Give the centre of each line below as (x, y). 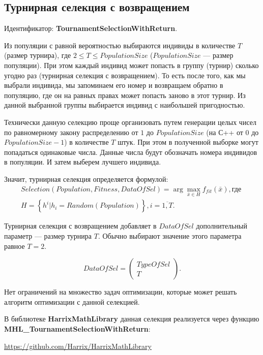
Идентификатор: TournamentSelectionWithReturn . (91, 28)
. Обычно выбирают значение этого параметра (170, 235)
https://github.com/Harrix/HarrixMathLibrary (78, 346)
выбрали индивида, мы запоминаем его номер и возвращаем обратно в (114, 85)
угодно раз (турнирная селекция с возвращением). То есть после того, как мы (125, 75)
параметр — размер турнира (48, 235)
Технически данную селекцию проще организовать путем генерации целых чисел (130, 122)
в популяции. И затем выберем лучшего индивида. (83, 162)
